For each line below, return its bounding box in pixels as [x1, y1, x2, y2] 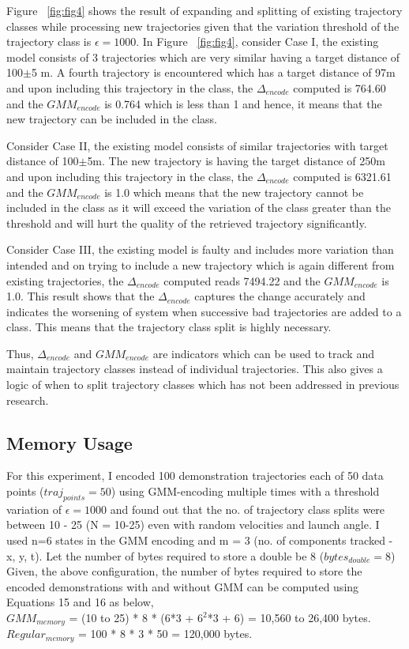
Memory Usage [6, 430, 133, 455]
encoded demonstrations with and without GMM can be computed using [6, 578, 359, 594]
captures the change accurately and [194, 288, 366, 304]
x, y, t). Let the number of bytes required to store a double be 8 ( [6, 547, 325, 564]
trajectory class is [6, 33, 92, 50]
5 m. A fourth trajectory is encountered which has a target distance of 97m [31, 64, 396, 81]
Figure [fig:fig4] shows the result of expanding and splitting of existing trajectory [6, 2, 403, 18]
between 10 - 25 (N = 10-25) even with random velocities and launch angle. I [6, 516, 380, 533]
